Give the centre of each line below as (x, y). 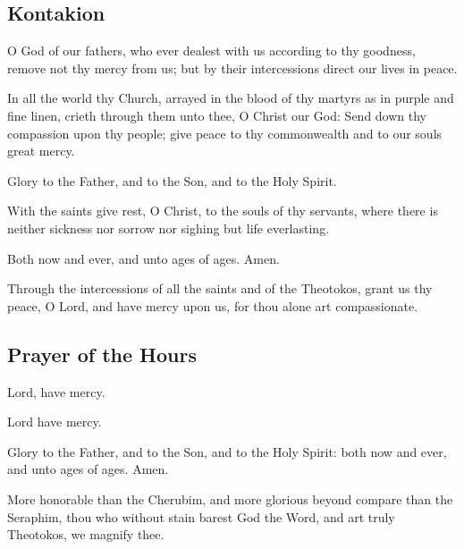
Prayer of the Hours (102, 354)
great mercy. (41, 151)
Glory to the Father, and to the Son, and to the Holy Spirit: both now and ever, (227, 451)
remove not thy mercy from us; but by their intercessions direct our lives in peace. (232, 68)
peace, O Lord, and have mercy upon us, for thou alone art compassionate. (213, 305)
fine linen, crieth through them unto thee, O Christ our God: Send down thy (217, 115)
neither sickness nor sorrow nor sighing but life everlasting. (169, 228)
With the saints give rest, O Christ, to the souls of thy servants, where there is (223, 211)
